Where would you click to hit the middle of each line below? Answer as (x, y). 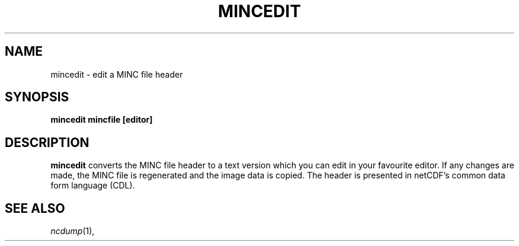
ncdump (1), (73, 231)
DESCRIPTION (47, 142)
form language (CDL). (93, 186)
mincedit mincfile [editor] (102, 120)
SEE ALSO (35, 208)
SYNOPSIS (37, 97)
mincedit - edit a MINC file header (117, 74)
